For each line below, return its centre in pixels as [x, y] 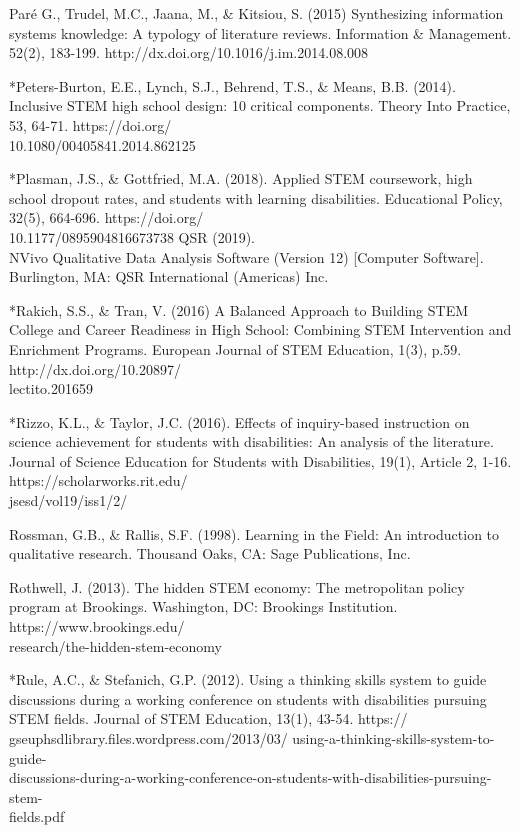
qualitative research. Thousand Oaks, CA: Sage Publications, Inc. [210, 553]
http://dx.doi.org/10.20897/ [95, 368]
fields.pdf [37, 816]
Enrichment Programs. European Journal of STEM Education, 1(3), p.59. [235, 348]
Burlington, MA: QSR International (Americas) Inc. [169, 276]
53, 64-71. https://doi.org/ [90, 124]
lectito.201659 [51, 388]
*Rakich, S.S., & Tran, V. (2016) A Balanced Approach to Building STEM [239, 309]
